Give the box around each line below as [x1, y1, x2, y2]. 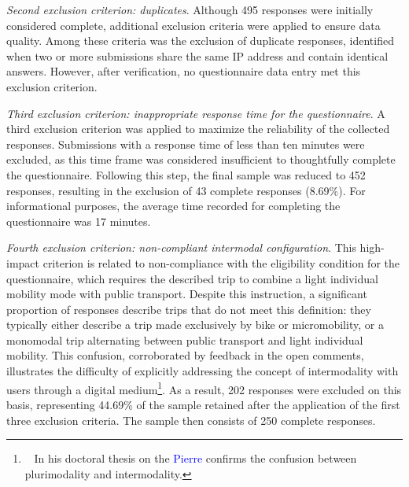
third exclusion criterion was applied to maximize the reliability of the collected [6, 120, 390, 137]
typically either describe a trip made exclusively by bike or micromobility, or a [6, 316, 384, 333]
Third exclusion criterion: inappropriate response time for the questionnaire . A [6, 105, 385, 121]
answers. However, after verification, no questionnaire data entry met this [6, 63, 361, 79]
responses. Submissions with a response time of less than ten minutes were [6, 135, 365, 152]
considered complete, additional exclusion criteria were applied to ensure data [6, 17, 381, 33]
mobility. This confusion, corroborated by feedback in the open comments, [6, 347, 364, 363]
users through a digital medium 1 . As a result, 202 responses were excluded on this [6, 378, 402, 397]
